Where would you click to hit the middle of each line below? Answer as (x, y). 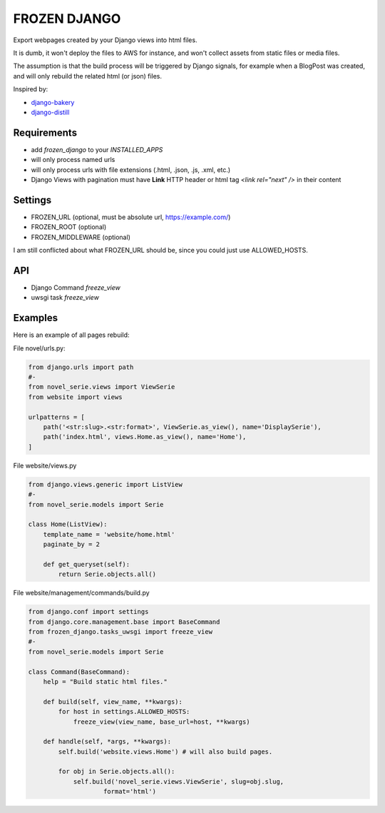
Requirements (45, 132)
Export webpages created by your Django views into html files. (105, 40)
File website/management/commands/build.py (81, 593)
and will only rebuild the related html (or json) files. (88, 76)
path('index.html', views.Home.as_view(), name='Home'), (145, 437)
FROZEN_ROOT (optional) (69, 227)
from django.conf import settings (88, 612)
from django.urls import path (81, 367)
